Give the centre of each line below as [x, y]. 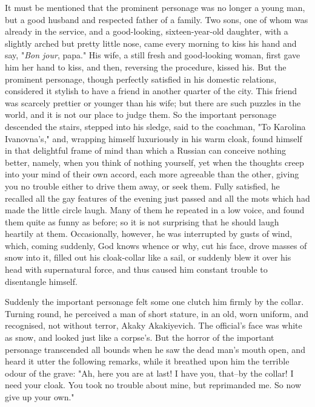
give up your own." [40, 397]
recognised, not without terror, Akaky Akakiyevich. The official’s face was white [154, 325]
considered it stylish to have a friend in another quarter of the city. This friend [151, 91]
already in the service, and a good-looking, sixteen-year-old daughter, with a [147, 31]
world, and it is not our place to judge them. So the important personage [141, 115]
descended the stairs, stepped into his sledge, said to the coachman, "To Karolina [155, 126]
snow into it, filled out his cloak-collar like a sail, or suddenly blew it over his [148, 257]
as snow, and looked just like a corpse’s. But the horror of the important [140, 337]
